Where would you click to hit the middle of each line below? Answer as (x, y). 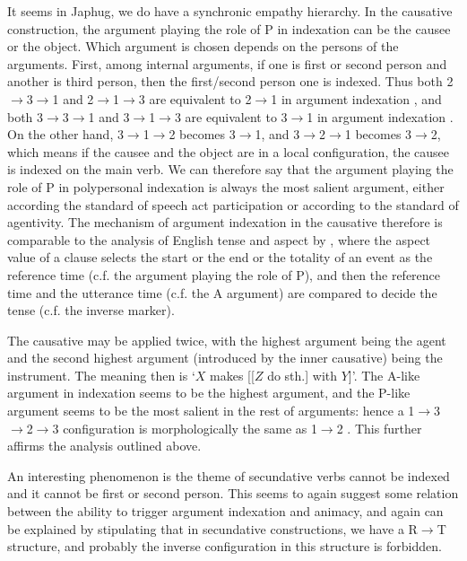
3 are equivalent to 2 (195, 98)
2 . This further (379, 428)
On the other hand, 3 (65, 134)
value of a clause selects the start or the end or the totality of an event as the (220, 257)
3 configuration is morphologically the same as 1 (185, 428)
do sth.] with (303, 375)
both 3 (26, 116)
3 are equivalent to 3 (231, 116)
